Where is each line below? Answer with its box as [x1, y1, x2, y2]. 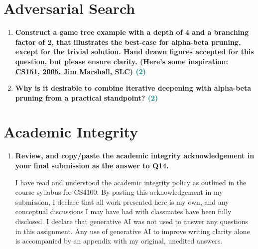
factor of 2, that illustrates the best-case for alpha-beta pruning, [15, 36, 241, 47]
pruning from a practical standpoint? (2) [15, 92, 158, 103]
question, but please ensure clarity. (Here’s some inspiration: [15, 56, 228, 66]
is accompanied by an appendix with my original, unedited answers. [15, 236, 223, 246]
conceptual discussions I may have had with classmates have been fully [15, 206, 232, 217]
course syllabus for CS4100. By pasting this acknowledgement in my [15, 187, 223, 197]
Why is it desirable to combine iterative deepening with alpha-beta [15, 83, 251, 93]
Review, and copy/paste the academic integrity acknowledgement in [15, 150, 255, 161]
